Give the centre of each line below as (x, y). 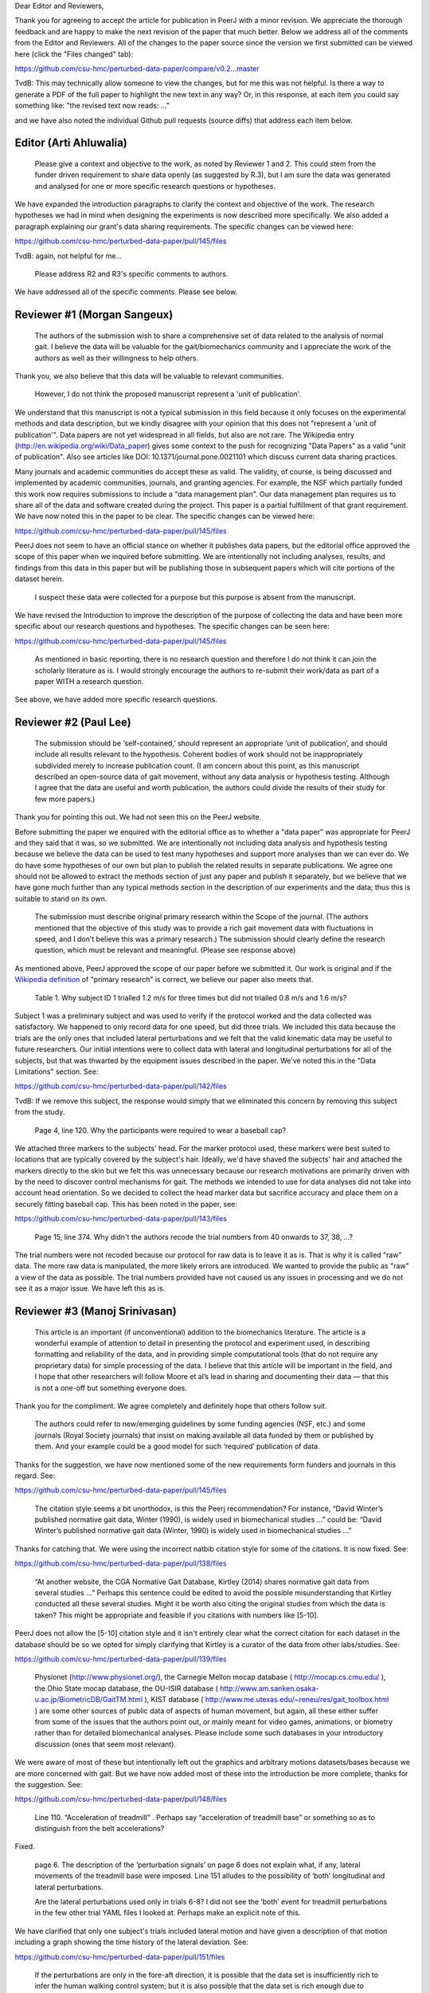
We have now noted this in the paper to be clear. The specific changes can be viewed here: (164, 516)
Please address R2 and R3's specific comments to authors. (131, 274)
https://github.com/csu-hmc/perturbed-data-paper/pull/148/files (121, 1799)
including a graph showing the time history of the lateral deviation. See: (131, 1942)
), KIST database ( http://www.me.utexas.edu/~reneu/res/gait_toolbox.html (267, 1700)
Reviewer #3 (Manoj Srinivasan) (96, 1311)
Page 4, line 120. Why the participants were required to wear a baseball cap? (160, 1130)
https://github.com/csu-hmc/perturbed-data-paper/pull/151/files (120, 1956)
